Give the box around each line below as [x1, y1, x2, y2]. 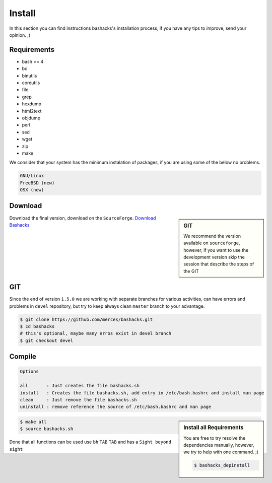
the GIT [183, 268, 199, 274]
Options [20, 369, 39, 375]
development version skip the [183, 254, 245, 260]
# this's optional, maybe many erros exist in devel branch [20, 330, 172, 336]
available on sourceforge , [183, 240, 240, 246]
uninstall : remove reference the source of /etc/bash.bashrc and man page [20, 404, 212, 410]
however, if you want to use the [183, 247, 249, 253]
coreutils [22, 80, 40, 86]
